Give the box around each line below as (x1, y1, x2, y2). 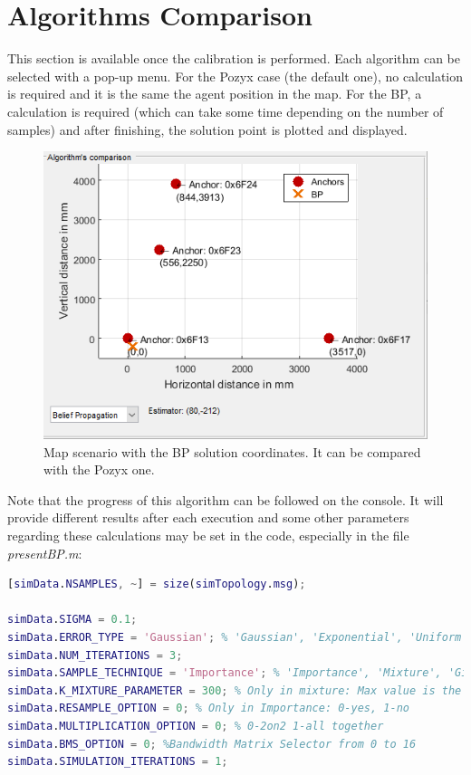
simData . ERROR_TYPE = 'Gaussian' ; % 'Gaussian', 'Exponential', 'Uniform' (7, 631, 468, 645)
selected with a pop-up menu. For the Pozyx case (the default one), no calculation (7, 66, 464, 85)
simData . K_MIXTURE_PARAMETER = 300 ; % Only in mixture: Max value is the (7, 684, 462, 697)
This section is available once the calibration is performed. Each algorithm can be (7, 49, 460, 68)
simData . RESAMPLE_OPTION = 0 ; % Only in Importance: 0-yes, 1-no (7, 702, 409, 715)
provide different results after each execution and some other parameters (7, 508, 409, 527)
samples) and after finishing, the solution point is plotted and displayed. (7, 120, 408, 139)
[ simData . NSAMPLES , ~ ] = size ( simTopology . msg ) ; (7, 578, 306, 591)
